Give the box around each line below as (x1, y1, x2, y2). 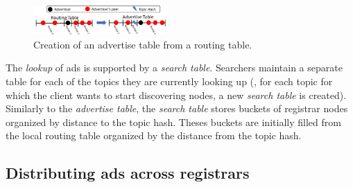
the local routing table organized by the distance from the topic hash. (6, 128, 302, 143)
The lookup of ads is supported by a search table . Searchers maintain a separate (6, 60, 343, 75)
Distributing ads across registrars (6, 162, 250, 184)
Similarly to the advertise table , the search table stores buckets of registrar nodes (6, 101, 348, 116)
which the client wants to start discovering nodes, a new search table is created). (6, 87, 347, 102)
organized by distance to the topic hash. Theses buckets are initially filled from (6, 114, 341, 129)
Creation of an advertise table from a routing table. (33, 37, 252, 51)
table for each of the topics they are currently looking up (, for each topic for (6, 74, 333, 89)
